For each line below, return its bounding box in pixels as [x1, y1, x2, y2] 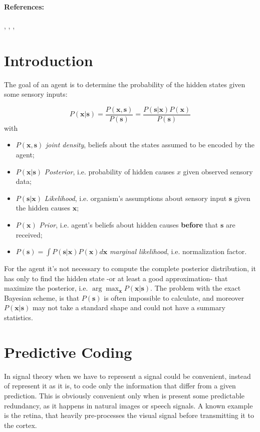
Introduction [4, 50, 93, 70]
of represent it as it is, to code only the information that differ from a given [4, 380, 236, 391]
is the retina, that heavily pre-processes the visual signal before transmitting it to [4, 410, 254, 420]
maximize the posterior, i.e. [4, 283, 88, 293]
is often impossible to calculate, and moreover [104, 292, 244, 303]
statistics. [4, 312, 33, 323]
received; [16, 229, 43, 240]
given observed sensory [183, 166, 253, 176]
